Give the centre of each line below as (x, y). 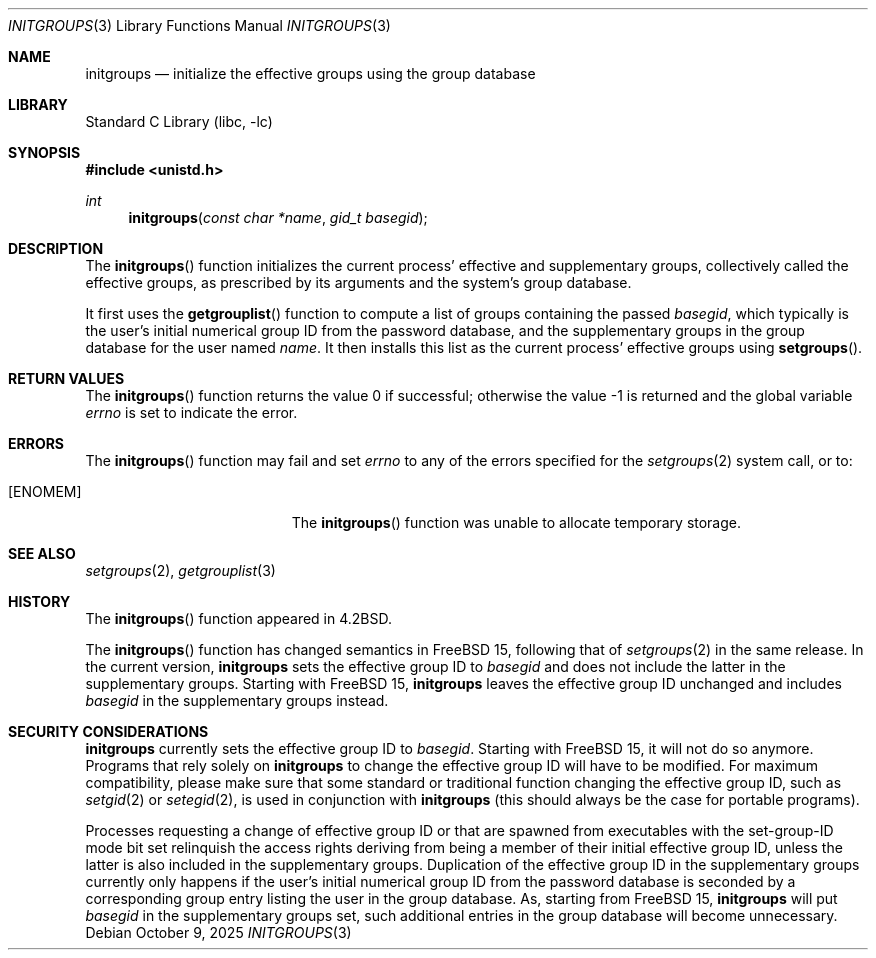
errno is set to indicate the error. (191, 412)
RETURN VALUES (66, 378)
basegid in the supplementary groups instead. (237, 700)
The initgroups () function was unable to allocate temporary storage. (516, 522)
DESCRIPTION (56, 248)
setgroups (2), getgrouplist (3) (180, 570)
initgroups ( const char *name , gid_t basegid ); (278, 217)
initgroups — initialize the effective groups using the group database (310, 73)
